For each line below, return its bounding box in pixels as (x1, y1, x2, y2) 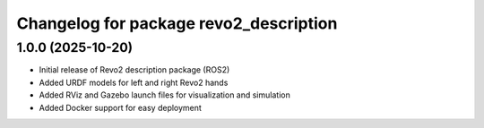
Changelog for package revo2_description (16, 13, 338, 33)
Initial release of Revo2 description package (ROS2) (39, 64, 230, 75)
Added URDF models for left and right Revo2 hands (39, 77, 229, 88)
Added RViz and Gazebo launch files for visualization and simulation (39, 90, 290, 100)
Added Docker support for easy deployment (39, 102, 202, 113)
